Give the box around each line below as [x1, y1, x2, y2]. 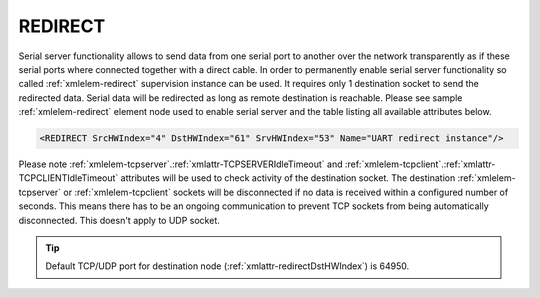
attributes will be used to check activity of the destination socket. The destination [120, 172, 456, 184]
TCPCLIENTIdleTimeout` [18, 172, 119, 184]
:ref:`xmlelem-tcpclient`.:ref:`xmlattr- [344, 158, 496, 170]
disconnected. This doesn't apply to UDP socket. [18, 214, 220, 226]
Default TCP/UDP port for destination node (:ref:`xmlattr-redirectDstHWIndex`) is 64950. [45, 260, 410, 272]
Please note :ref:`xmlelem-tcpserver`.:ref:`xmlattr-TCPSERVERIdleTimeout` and [18, 158, 344, 170]
